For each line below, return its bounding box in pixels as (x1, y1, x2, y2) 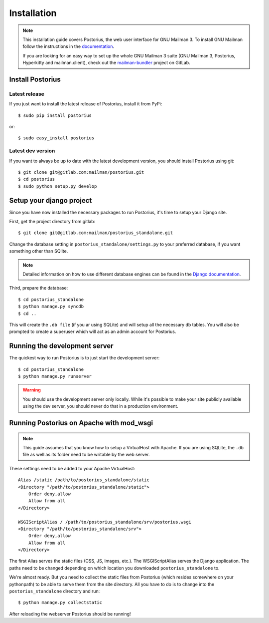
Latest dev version (9, 147, 55, 154)
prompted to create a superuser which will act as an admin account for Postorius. (9, 328, 176, 334)
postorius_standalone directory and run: (9, 588, 100, 594)
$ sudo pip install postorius (18, 112, 92, 118)
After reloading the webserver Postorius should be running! (9, 611, 131, 617)
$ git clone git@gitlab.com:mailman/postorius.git (18, 169, 144, 175)
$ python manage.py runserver (18, 373, 92, 379)
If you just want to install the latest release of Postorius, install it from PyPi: (9, 101, 162, 107)
